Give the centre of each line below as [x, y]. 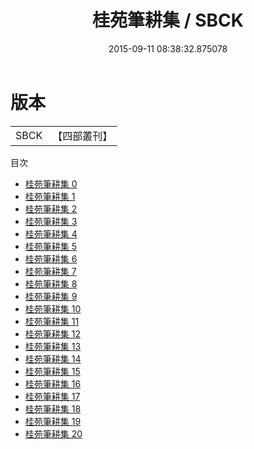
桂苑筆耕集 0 [51, 183]
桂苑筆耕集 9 [51, 296]
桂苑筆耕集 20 [53, 433]
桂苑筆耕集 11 [52, 321]
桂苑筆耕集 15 [52, 371]
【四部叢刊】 [82, 136]
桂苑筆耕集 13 [53, 346]
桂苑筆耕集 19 [53, 421]
